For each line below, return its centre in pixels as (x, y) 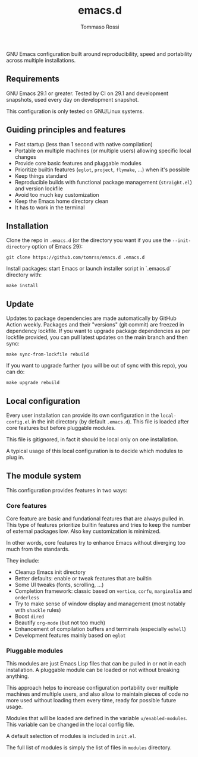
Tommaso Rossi (100, 27)
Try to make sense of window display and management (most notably (100, 604)
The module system (44, 476)
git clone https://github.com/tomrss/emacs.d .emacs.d (76, 257)
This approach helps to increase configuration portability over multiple (92, 688)
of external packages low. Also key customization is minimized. (84, 531)
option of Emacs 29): (57, 247)
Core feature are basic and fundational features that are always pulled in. (95, 519)
